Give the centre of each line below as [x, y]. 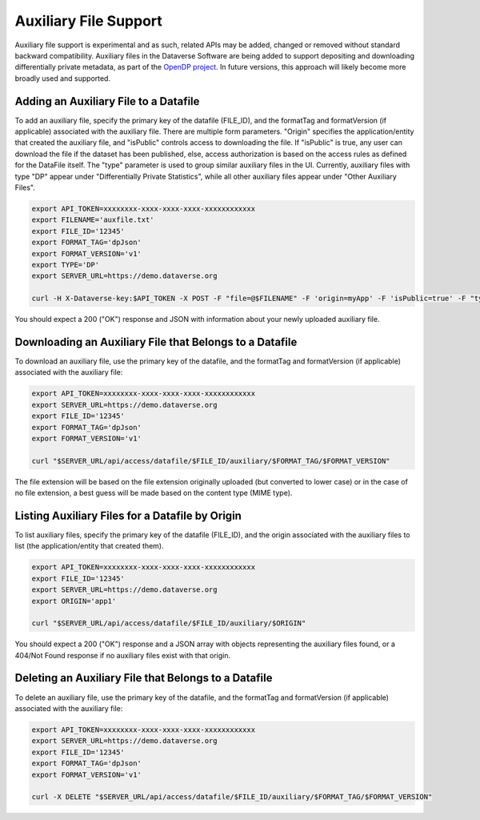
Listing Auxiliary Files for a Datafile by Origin [128, 515]
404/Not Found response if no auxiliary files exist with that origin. [123, 655]
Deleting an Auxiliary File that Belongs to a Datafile [144, 678]
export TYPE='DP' [66, 265]
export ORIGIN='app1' [74, 601]
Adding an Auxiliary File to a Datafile [107, 101]
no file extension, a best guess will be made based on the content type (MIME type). [154, 493]
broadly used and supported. [63, 78]
